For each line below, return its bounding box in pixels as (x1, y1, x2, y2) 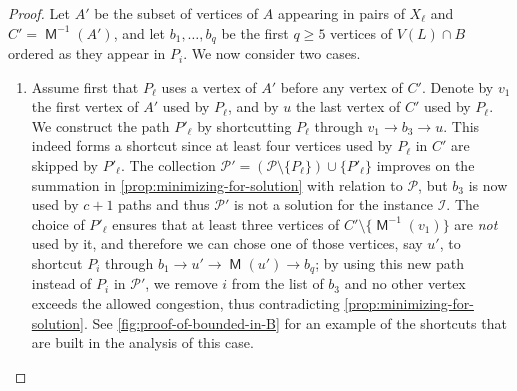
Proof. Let (8, 3, 70, 23)
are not (454, 213, 498, 234)
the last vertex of (295, 96, 401, 117)
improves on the (376, 155, 475, 176)
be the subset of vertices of (94, 3, 259, 23)
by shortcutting (197, 115, 292, 136)
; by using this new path (315, 252, 464, 273)
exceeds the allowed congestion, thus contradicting (31, 293, 340, 314)
